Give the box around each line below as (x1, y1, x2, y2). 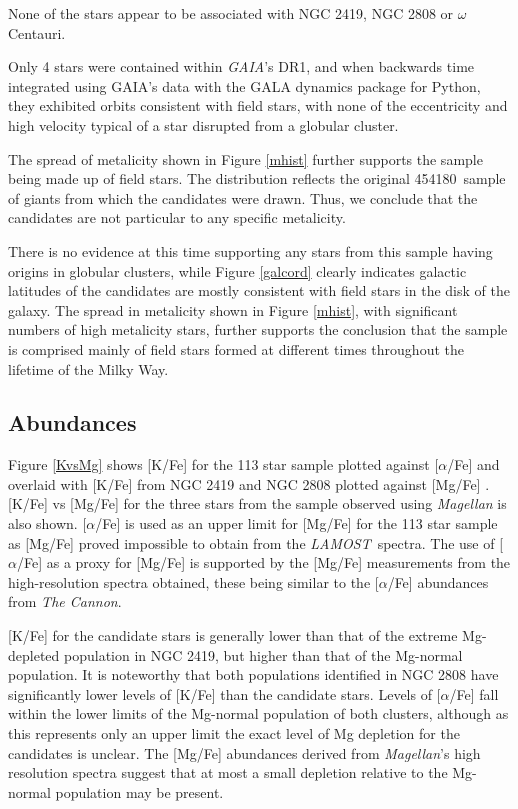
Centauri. (8, 22, 66, 43)
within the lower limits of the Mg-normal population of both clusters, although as (8, 703, 509, 724)
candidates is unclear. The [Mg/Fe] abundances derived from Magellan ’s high (8, 742, 481, 763)
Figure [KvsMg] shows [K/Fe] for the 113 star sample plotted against (8, 454, 430, 475)
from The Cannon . (8, 591, 122, 612)
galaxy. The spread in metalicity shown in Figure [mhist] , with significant (8, 299, 458, 320)
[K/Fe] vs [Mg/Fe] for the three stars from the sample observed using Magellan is (8, 493, 507, 514)
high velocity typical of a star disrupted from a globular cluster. (8, 114, 399, 135)
